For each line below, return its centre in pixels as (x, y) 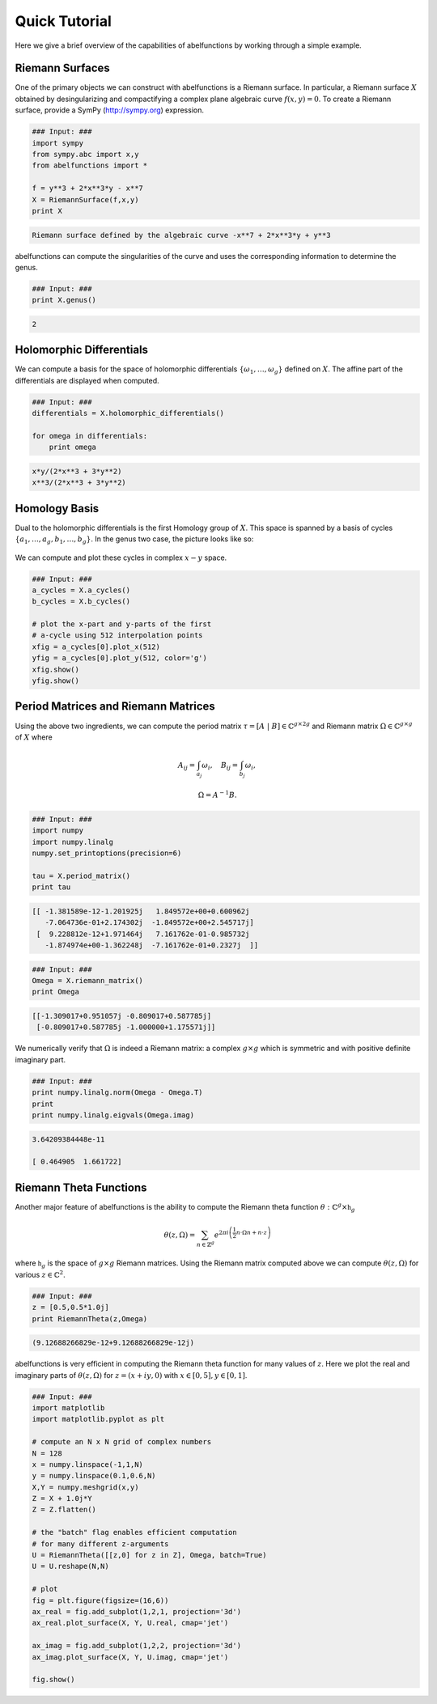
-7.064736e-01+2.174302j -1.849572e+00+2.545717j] (149, 923)
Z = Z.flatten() (64, 1510)
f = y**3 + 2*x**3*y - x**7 (87, 189)
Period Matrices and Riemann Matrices (115, 707)
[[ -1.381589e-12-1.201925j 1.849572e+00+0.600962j (141, 911)
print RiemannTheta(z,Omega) (90, 1318)
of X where (34, 737)
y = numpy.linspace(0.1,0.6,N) (94, 1476)
